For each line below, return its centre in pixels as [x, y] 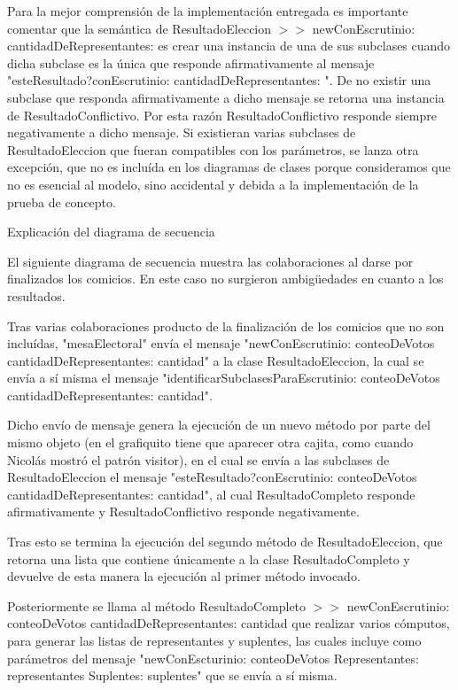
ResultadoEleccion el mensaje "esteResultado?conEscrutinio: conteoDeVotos [212, 477]
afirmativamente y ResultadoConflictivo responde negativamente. [183, 512]
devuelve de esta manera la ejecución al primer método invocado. [184, 576]
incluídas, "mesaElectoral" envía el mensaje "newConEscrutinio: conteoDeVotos [221, 343]
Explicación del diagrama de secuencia [111, 232]
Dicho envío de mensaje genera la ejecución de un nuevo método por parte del [219, 425]
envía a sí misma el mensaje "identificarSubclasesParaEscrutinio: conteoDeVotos [224, 378]
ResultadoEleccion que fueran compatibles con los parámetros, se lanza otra [213, 149]
